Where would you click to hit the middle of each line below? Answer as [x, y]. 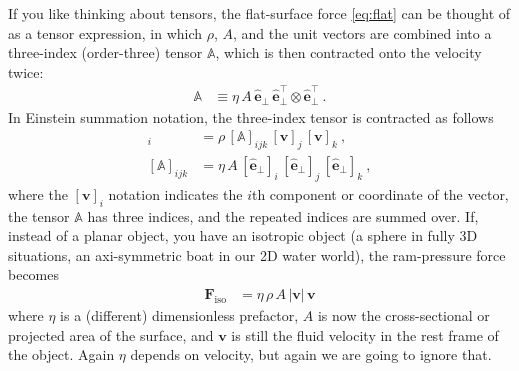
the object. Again [61, 354]
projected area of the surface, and [111, 334]
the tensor [39, 215]
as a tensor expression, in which [105, 32]
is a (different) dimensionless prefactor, [179, 315]
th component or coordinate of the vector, [380, 193]
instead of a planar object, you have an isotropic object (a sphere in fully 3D [243, 235]
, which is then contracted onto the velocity [348, 52]
